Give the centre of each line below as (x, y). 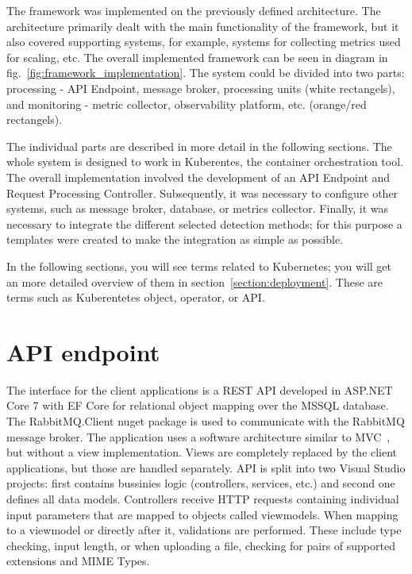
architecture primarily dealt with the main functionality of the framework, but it (203, 26)
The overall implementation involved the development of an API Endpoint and (198, 177)
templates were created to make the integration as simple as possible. (175, 239)
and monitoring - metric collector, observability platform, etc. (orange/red (187, 104)
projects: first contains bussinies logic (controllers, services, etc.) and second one (201, 483)
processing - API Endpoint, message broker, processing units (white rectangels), (201, 88)
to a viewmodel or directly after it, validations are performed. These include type (204, 530)
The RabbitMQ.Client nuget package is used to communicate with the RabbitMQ (206, 421)
